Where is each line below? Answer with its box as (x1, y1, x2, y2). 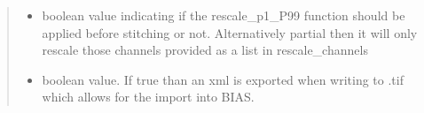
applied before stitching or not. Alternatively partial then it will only (42, 23, 418, 41)
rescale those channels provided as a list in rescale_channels (42, 41, 368, 59)
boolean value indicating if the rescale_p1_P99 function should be (42, 6, 405, 24)
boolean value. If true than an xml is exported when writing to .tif (42, 70, 404, 88)
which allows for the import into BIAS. (42, 87, 255, 106)
